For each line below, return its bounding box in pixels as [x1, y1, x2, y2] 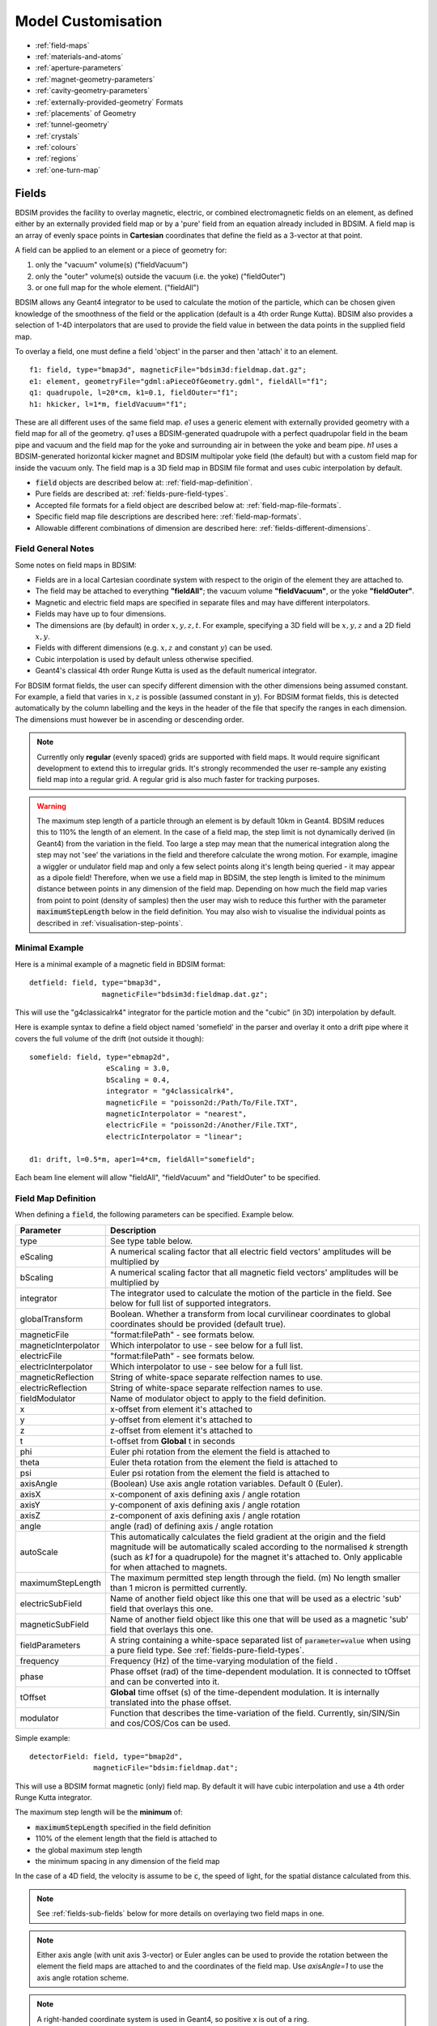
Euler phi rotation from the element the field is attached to [110, 1446, 331, 1457]
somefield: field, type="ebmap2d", [29, 1053, 171, 1062]
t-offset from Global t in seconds [110, 1435, 235, 1447]
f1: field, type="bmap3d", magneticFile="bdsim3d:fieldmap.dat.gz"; [29, 365, 307, 374]
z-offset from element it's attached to [110, 1425, 253, 1436]
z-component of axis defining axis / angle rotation [110, 1510, 301, 1521]
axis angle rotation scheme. [36, 1973, 129, 1982]
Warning [36, 801, 66, 810]
